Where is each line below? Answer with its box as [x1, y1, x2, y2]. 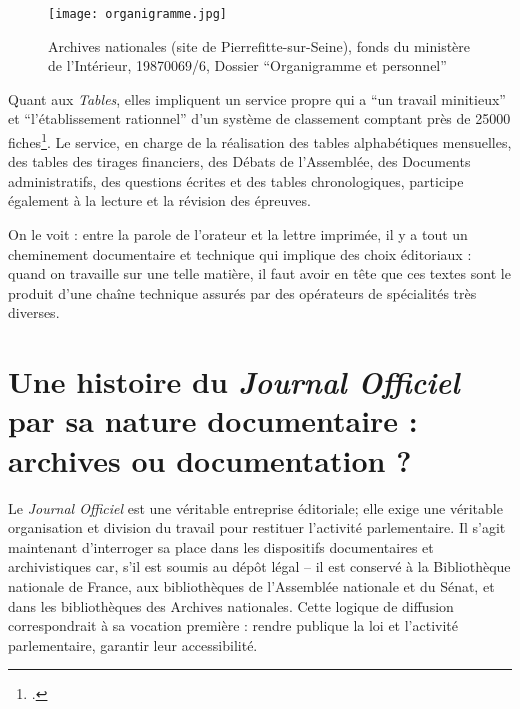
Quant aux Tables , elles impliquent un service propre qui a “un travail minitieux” [8, 88, 506, 109]
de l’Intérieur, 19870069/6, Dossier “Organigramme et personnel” [48, 55, 447, 76]
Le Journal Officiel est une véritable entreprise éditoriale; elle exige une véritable [8, 497, 503, 518]
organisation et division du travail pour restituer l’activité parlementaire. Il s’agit [8, 517, 506, 538]
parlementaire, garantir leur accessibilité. [8, 634, 258, 655]
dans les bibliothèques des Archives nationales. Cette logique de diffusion [8, 595, 454, 616]
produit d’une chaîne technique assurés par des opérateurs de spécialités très [8, 282, 477, 303]
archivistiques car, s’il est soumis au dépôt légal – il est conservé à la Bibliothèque [8, 556, 511, 577]
